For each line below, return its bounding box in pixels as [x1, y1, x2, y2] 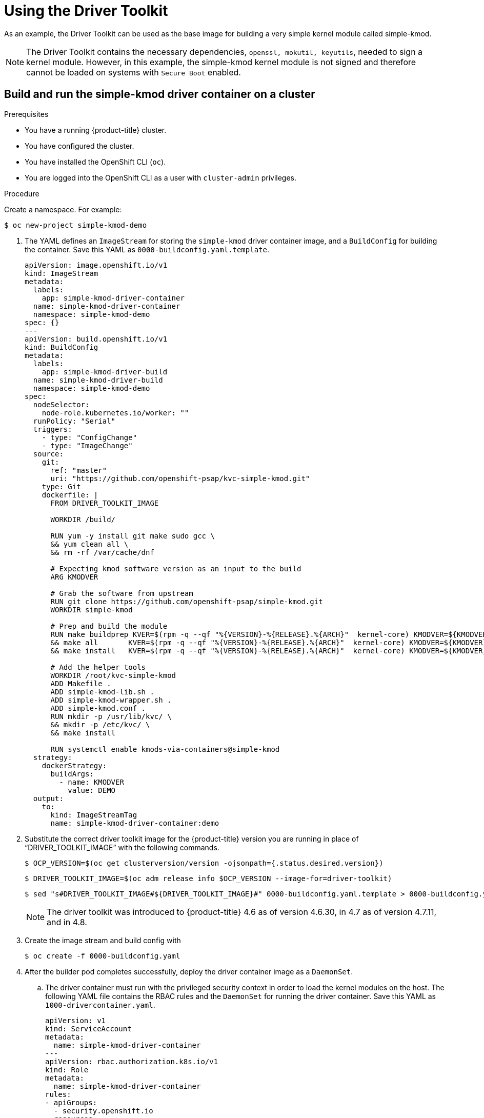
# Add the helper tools [50, 663, 146, 671]
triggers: [33, 425, 72, 433]
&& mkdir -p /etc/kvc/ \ [50, 720, 150, 729]
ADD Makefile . [50, 679, 111, 688]
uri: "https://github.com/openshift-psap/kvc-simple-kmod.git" [50, 474, 310, 483]
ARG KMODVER [50, 572, 98, 581]
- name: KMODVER [59, 777, 124, 786]
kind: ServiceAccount [45, 1024, 132, 1033]
